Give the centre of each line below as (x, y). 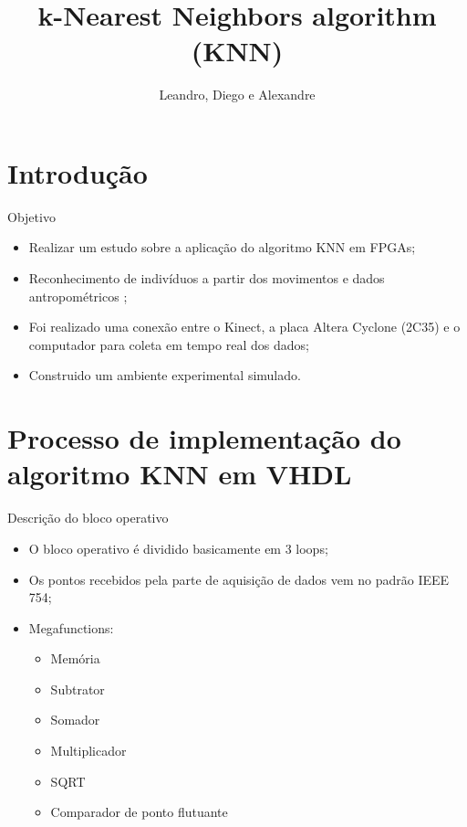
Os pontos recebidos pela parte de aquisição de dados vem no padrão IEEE (239, 579)
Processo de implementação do (204, 438)
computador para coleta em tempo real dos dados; (169, 344)
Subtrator (78, 689)
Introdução (78, 172)
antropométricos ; (78, 296)
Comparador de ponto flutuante (139, 812)
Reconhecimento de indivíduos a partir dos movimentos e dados (207, 278)
